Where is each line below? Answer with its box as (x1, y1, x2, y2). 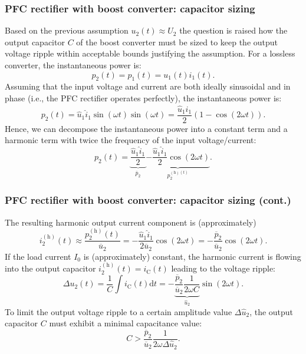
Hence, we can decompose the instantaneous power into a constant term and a (5, 122, 288, 134)
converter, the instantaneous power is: (5, 59, 142, 71)
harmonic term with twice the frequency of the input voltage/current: (5, 134, 256, 146)
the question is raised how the (179, 24, 288, 37)
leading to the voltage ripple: (171, 262, 276, 274)
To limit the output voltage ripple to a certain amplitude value (5, 305, 232, 317)
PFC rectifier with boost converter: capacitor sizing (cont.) (5, 193, 291, 207)
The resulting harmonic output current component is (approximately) (5, 216, 256, 228)
